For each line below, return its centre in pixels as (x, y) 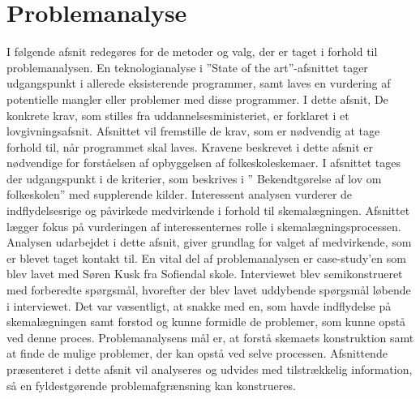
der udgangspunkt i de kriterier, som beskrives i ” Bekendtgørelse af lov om (194, 178)
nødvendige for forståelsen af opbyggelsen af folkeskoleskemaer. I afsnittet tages (204, 163)
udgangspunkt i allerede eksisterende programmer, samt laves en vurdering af (199, 83)
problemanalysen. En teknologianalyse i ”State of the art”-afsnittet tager (187, 67)
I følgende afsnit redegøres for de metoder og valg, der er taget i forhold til (192, 51)
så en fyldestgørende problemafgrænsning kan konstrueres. (151, 385)
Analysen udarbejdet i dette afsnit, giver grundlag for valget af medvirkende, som (209, 242)
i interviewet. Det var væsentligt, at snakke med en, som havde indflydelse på (199, 305)
